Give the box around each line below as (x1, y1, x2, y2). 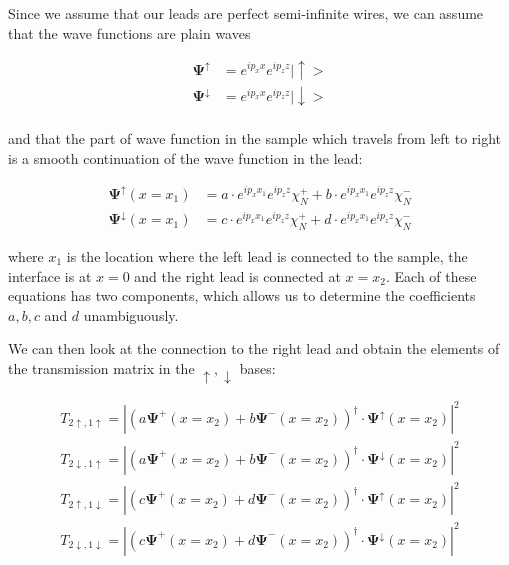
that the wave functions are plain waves (8, 22, 251, 43)
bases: (239, 358, 276, 378)
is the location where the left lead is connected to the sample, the (66, 246, 468, 267)
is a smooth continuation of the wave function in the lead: (8, 147, 363, 168)
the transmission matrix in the (8, 358, 195, 378)
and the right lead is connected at (134, 265, 341, 286)
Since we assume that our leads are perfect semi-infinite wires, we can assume (8, 3, 484, 23)
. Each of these (385, 265, 477, 286)
